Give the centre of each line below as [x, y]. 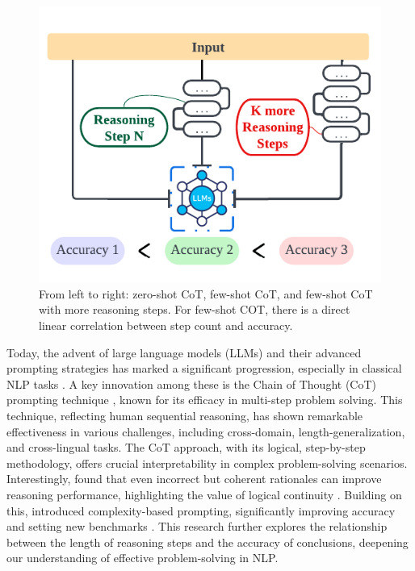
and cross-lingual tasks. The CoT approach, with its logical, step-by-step [186, 447]
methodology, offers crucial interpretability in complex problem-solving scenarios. [207, 463]
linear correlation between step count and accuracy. [166, 325]
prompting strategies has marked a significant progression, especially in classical [204, 368]
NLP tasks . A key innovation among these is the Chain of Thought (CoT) [192, 383]
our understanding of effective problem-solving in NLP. [143, 558]
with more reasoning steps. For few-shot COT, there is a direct [195, 309]
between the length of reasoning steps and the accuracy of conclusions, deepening [207, 542]
